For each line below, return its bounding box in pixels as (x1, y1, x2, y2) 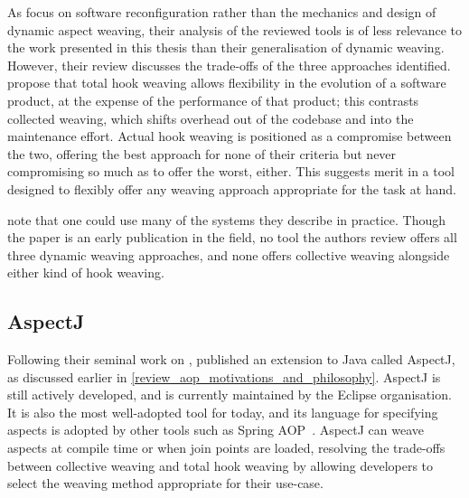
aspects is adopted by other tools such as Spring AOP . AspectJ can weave (7, 420, 425, 439)
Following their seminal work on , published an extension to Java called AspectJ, (7, 350, 455, 369)
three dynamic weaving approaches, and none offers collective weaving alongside (7, 245, 450, 264)
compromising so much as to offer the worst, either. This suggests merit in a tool (7, 162, 455, 181)
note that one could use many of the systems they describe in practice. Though (7, 210, 446, 229)
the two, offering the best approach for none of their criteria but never (7, 144, 397, 163)
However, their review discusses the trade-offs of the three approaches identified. (7, 55, 451, 74)
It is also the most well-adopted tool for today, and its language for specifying (7, 402, 438, 421)
